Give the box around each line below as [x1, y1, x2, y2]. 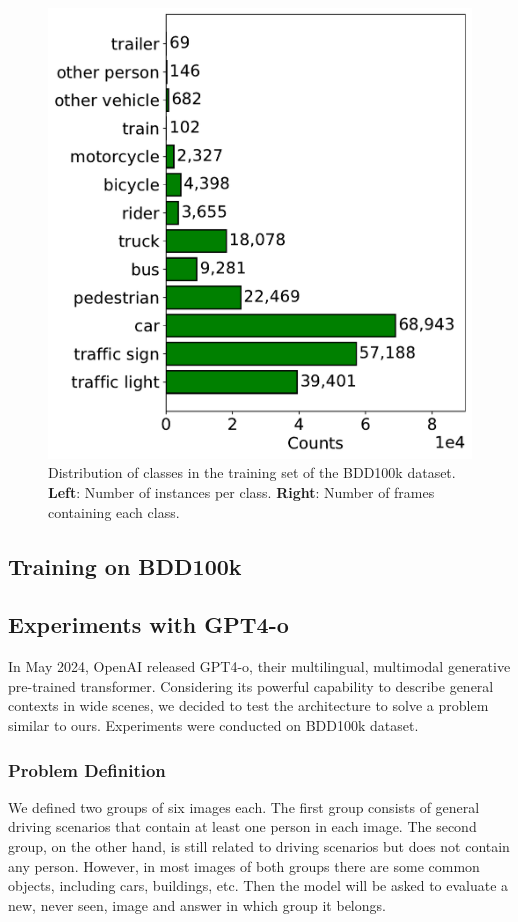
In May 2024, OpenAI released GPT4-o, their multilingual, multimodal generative [8, 656, 511, 677]
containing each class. [48, 501, 180, 522]
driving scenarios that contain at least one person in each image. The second [8, 816, 477, 837]
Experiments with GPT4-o [8, 609, 289, 640]
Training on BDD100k [8, 550, 242, 581]
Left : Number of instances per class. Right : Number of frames [48, 482, 435, 503]
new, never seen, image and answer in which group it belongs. [8, 894, 386, 915]
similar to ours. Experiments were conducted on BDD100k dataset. [8, 714, 419, 735]
